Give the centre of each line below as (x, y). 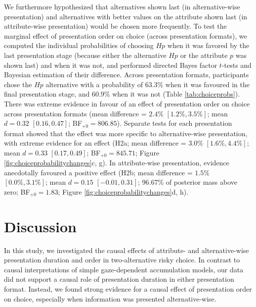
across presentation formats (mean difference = (75, 113)
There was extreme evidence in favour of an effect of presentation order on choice (127, 103)
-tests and (236, 65)
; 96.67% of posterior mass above (188, 182)
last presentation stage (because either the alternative (85, 55)
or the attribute (204, 55)
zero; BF (17, 192)
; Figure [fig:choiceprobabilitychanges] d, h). (123, 192)
